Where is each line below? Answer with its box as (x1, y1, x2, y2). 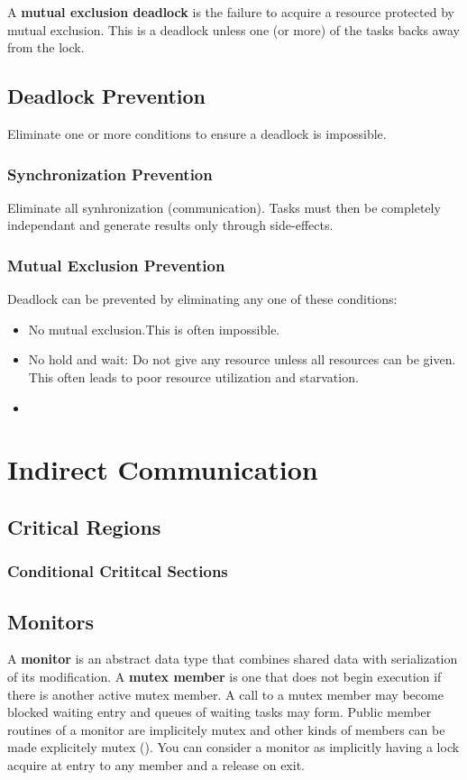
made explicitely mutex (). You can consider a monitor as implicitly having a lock (7, 738, 460, 757)
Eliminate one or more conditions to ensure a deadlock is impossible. (7, 124, 387, 142)
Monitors (7, 607, 95, 635)
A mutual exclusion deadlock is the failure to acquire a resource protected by (7, 3, 454, 21)
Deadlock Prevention (7, 82, 206, 110)
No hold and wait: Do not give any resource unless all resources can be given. (28, 350, 456, 369)
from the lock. (7, 38, 85, 57)
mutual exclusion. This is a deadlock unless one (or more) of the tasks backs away (7, 20, 460, 39)
